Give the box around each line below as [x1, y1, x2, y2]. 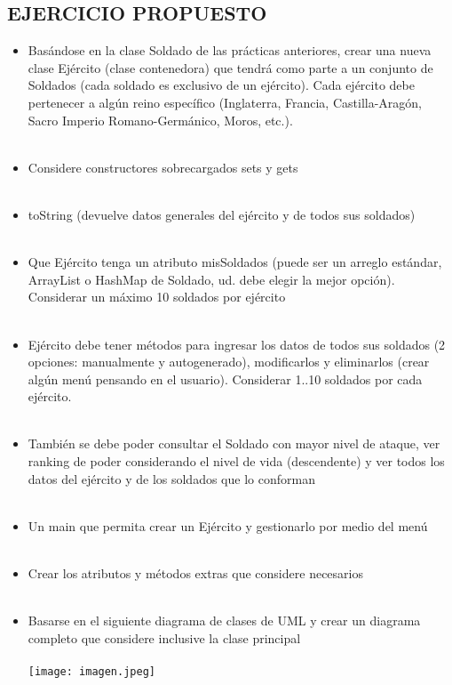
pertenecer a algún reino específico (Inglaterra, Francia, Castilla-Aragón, [28, 93, 422, 111]
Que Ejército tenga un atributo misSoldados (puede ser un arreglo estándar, [28, 253, 442, 271]
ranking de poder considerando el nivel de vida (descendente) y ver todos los [28, 452, 445, 471]
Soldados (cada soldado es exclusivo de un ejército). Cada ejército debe [28, 76, 415, 94]
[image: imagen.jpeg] [28, 665, 155, 679]
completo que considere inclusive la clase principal [28, 628, 301, 647]
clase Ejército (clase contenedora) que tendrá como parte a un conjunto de [28, 58, 433, 77]
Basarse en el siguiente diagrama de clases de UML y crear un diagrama [28, 611, 421, 630]
